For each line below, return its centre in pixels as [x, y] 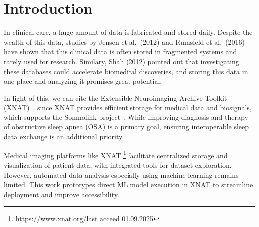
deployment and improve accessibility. [62, 194]
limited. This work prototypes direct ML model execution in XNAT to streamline [129, 184]
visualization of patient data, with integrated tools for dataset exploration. [118, 165]
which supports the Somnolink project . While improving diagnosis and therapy [126, 117]
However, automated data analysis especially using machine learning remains [121, 174]
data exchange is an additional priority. [64, 137]
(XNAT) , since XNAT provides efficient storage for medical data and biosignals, [128, 107]
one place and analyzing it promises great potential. [83, 81]
